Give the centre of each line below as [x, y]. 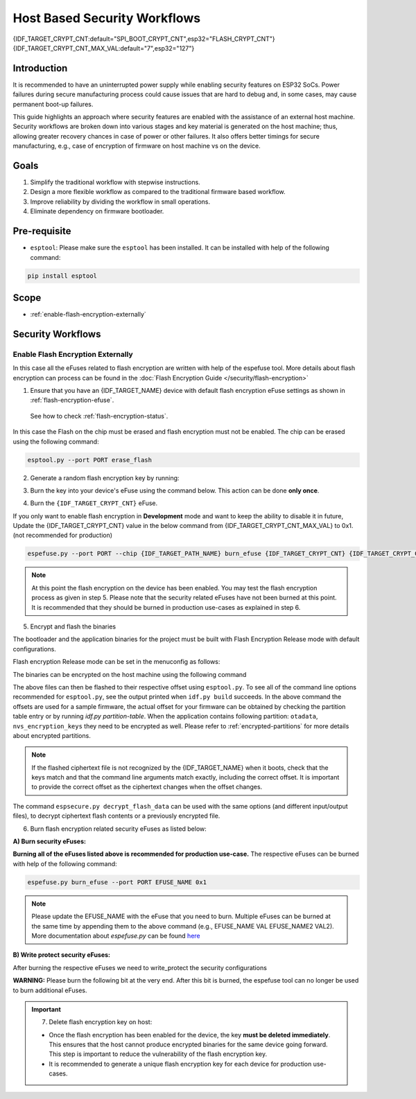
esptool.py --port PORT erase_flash [90, 460]
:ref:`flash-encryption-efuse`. [72, 400]
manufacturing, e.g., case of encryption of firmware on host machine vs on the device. [137, 146]
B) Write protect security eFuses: [62, 955]
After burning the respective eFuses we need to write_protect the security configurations [140, 967]
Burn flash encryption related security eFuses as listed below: [119, 829]
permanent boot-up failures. [53, 104]
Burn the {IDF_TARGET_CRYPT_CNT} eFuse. [94, 503]
